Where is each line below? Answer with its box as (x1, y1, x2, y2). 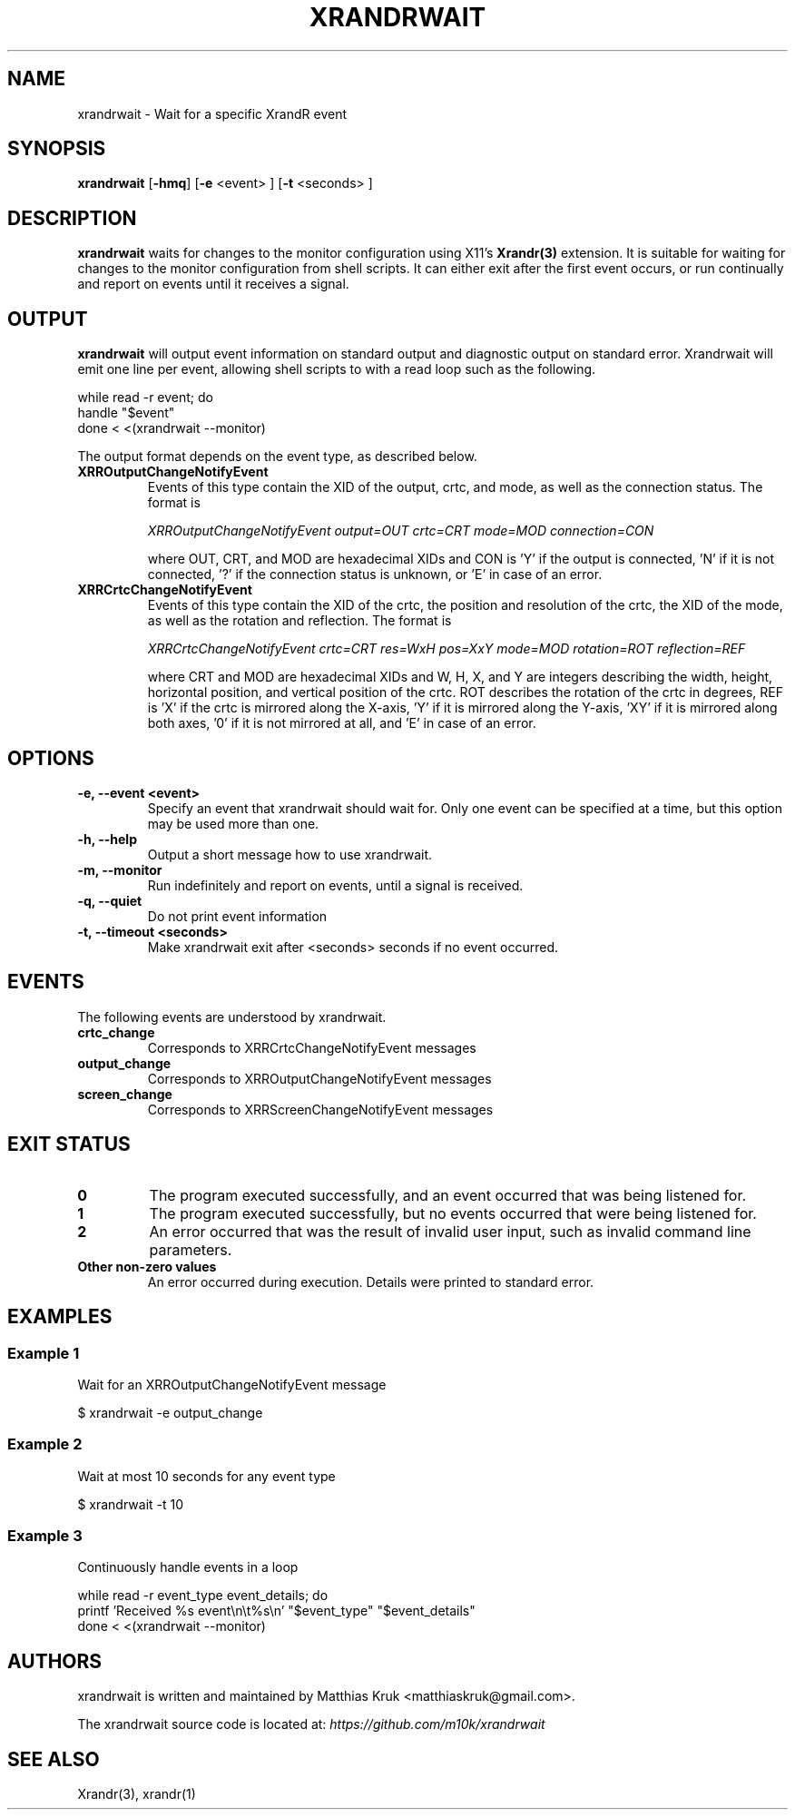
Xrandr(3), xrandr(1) (77, 1786, 196, 1802)
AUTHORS (7, 1649, 103, 1673)
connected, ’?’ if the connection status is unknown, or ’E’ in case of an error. (147, 566, 603, 583)
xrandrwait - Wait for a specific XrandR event (77, 105, 348, 122)
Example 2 (7, 1435, 83, 1454)
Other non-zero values (77, 1258, 217, 1274)
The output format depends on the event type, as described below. (77, 448, 477, 465)
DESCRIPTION (7, 206, 137, 230)
